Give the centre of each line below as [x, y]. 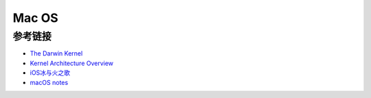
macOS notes [49, 82]
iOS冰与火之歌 [50, 73]
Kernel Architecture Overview [71, 63]
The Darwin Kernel [56, 53]
